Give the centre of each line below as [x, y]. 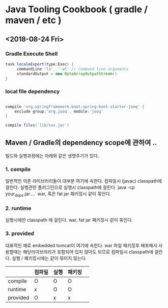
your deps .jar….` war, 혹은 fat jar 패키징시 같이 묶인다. [58, 194]
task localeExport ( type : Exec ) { [39, 64]
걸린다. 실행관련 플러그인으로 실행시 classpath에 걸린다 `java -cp [70, 187]
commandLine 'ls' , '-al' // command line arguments [73, 69]
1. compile [18, 169]
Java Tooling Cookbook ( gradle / [77, 9]
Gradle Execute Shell [32, 54]
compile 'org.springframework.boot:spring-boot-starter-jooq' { [75, 106]
